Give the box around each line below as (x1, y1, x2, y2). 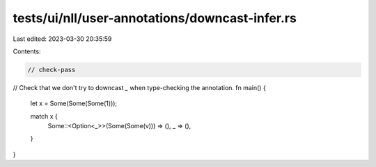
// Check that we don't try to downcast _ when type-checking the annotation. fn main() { (13, 83, 266, 91)
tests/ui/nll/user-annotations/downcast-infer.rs (13, 10, 297, 26)
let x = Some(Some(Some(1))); (30, 99, 118, 107)
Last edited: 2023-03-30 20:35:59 (13, 35, 112, 43)
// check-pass (27, 66, 76, 73)
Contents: (13, 47, 41, 55)
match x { (30, 112, 58, 121)
